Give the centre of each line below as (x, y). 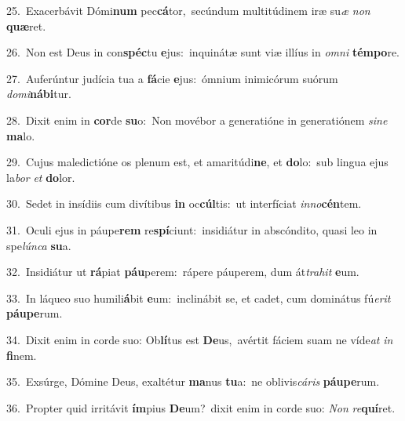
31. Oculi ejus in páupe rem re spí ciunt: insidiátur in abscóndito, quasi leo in (192, 229)
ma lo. (21, 135)
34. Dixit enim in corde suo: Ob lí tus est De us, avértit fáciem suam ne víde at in (200, 339)
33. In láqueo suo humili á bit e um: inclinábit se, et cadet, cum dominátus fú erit (199, 298)
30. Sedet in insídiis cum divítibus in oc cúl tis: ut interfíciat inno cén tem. (184, 203)
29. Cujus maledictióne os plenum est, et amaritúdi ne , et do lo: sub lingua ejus (197, 162)
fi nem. (22, 355)
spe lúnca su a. (39, 245)
